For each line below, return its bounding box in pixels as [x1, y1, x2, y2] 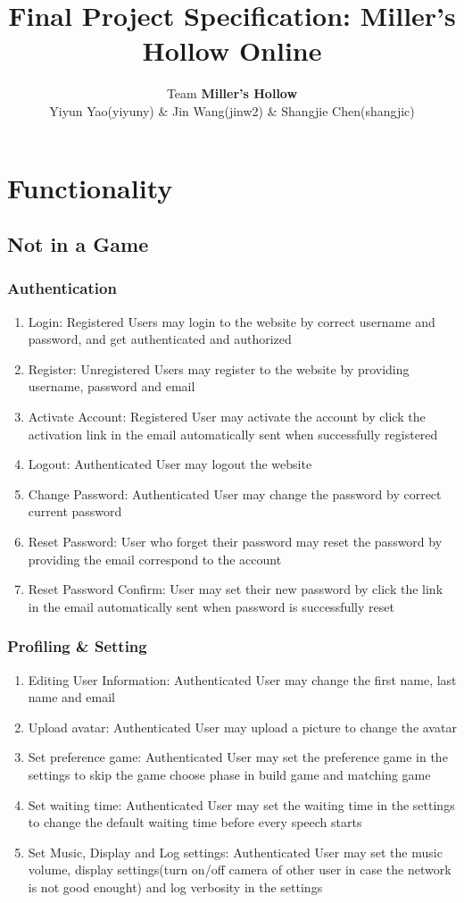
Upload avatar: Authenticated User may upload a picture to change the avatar [28, 717, 457, 736]
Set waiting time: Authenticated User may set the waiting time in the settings [28, 795, 455, 814]
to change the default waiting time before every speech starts [28, 813, 362, 832]
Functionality [7, 169, 173, 205]
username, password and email [28, 377, 195, 396]
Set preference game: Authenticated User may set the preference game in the [28, 748, 448, 766]
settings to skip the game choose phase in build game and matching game [28, 765, 431, 783]
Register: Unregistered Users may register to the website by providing [28, 359, 410, 378]
